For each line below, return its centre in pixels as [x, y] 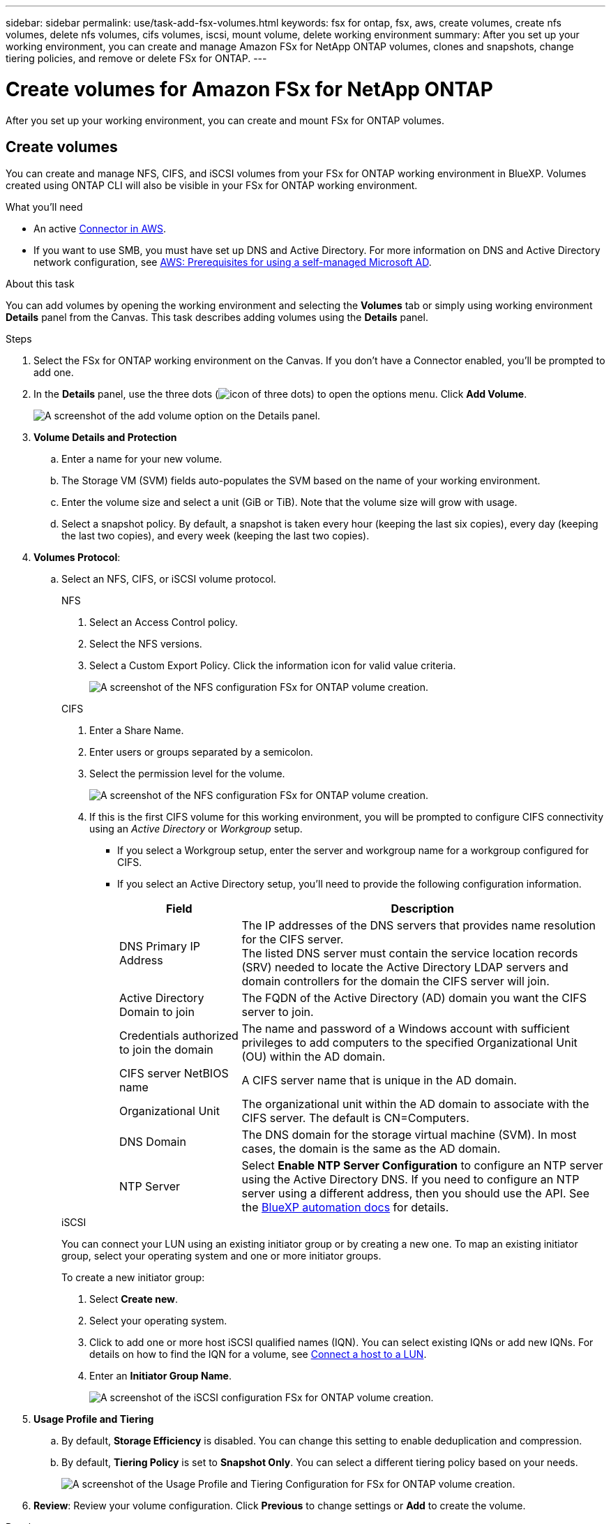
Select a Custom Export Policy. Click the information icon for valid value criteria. [273, 666]
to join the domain [166, 1050]
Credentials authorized [179, 1036]
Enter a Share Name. [137, 731]
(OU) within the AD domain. [314, 1057]
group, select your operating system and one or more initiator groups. [221, 1256]
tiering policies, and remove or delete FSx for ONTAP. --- [136, 58]
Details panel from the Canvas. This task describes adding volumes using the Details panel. [217, 317]
